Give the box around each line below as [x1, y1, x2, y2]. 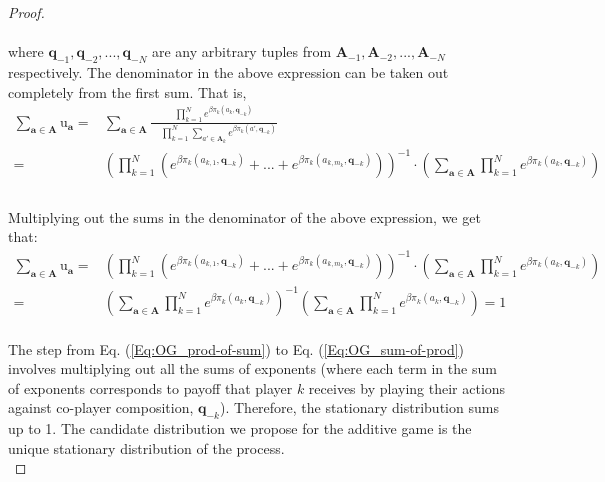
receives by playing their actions [308, 377, 506, 398]
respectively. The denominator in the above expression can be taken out [8, 61, 449, 82]
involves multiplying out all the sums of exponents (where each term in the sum [8, 358, 497, 379]
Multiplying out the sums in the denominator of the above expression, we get [8, 206, 481, 227]
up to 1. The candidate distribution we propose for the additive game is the [8, 418, 472, 439]
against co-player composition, [8, 397, 194, 418]
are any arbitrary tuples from [151, 41, 332, 62]
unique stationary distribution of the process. [8, 437, 285, 458]
